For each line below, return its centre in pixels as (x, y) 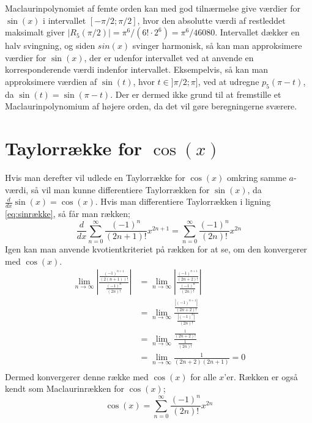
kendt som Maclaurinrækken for (65, 388)
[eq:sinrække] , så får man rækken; (68, 214)
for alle (203, 376)
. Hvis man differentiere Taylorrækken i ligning (183, 201)
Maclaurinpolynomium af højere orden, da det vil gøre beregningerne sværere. (151, 106)
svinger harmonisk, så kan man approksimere (217, 46)
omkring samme (256, 178)
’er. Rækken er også (261, 376)
